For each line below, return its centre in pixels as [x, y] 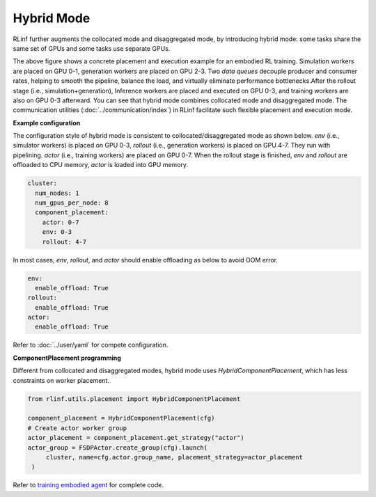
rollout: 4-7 [64, 242]
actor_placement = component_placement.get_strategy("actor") [136, 438]
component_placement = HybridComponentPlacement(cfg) [121, 418]
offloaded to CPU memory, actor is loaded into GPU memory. [100, 165]
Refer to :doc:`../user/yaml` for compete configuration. [91, 345]
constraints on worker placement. [61, 380]
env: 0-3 [57, 232]
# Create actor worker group [77, 428]
